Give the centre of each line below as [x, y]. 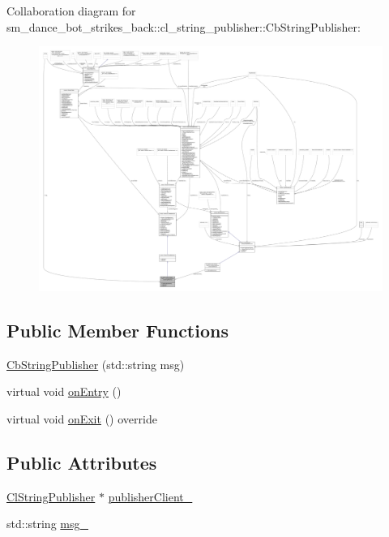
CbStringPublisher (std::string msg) [96, 364]
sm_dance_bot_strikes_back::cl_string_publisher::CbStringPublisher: [184, 26]
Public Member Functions [118, 331]
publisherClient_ [150, 496]
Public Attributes [82, 462]
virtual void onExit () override [82, 419]
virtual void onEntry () [64, 391]
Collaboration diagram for [71, 11]
